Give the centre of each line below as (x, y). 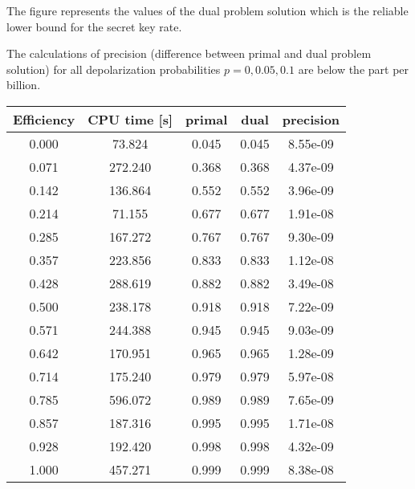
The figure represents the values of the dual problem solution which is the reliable (207, 10)
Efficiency (44, 119)
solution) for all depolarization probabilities (114, 69)
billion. (24, 85)
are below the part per (354, 69)
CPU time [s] (130, 119)
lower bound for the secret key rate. (94, 26)
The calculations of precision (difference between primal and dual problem (189, 53)
